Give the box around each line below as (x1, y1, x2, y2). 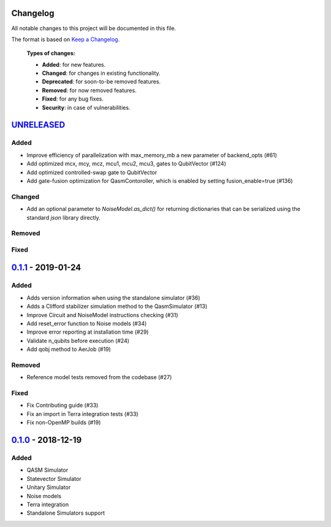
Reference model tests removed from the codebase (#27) (26, 374, 172, 381)
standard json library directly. (26, 213, 101, 221)
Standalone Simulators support (26, 509, 105, 517)
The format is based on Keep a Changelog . (11, 36, 120, 43)
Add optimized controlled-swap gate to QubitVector (26, 169, 158, 176)
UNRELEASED (11, 120, 66, 130)
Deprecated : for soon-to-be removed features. (42, 78, 161, 85)
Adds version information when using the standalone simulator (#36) (26, 294, 200, 301)
